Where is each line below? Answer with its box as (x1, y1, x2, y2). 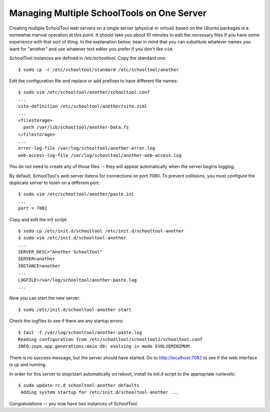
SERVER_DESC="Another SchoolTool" (18, 249, 102, 255)
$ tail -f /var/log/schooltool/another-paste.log (18, 329, 142, 335)
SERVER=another (18, 256, 55, 262)
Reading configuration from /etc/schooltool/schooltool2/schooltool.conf (18, 336, 203, 342)
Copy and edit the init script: (9, 216, 67, 222)
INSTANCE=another (18, 263, 60, 268)
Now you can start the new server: (9, 295, 81, 301)
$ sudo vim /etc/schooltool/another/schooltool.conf (18, 89, 150, 95)
